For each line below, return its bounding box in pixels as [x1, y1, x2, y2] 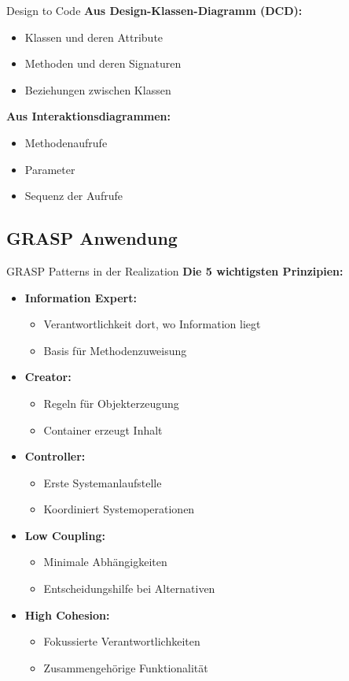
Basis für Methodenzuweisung [43, 342, 187, 358]
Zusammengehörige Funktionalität [43, 659, 208, 675]
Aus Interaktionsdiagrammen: [6, 108, 171, 124]
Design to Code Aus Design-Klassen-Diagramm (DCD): [6, 2, 303, 18]
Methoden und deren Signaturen [24, 55, 182, 72]
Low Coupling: [24, 527, 106, 543]
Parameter [24, 161, 75, 177]
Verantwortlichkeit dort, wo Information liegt [43, 316, 261, 332]
